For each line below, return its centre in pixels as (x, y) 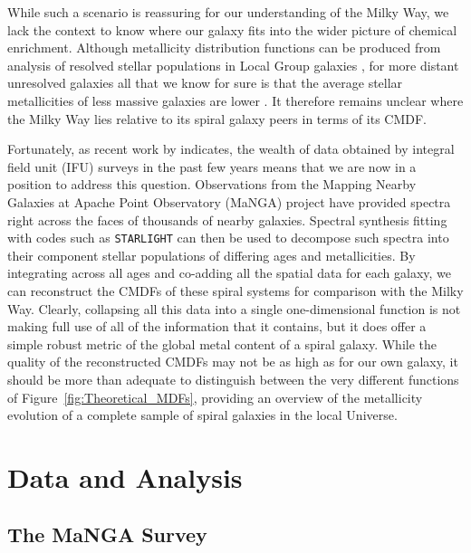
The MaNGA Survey (107, 534)
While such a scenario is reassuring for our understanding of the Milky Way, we (228, 12)
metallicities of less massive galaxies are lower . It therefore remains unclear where (235, 100)
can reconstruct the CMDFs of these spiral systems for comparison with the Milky (235, 290)
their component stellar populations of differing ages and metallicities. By (211, 255)
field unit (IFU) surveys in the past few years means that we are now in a (212, 166)
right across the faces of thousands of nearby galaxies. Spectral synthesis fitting (227, 219)
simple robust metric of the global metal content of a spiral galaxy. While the (222, 343)
